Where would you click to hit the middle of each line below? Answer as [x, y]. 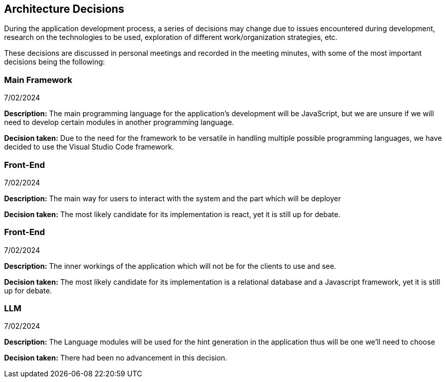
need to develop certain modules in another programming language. [119, 122]
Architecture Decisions [64, 9]
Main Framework [38, 80]
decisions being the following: [55, 62]
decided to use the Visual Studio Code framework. [89, 147]
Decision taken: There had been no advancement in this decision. [116, 358]
